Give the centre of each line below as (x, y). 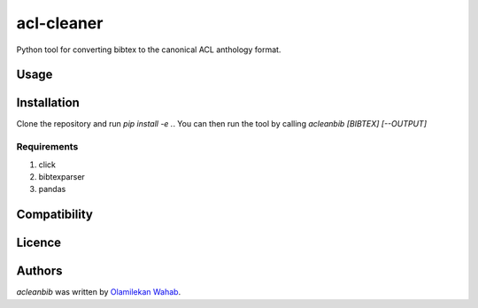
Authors (39, 271)
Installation (48, 103)
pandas (52, 189)
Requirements (47, 147)
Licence (39, 243)
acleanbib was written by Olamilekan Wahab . (99, 292)
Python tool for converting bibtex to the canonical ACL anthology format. (149, 50)
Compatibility (54, 215)
